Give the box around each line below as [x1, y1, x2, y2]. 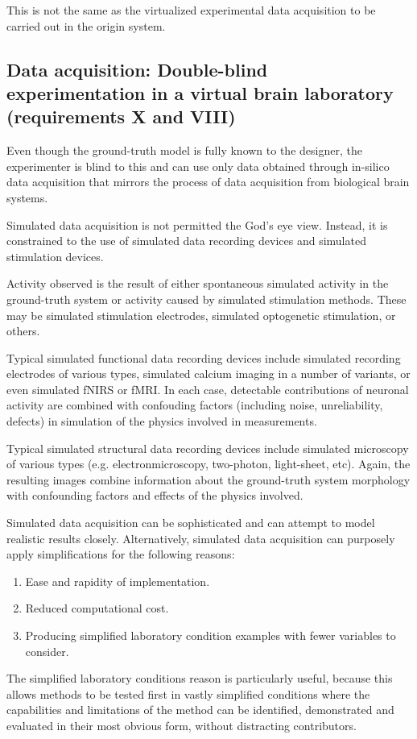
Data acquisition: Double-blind [6, 56, 268, 81]
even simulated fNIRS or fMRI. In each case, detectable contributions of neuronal [6, 380, 409, 397]
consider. [25, 642, 69, 659]
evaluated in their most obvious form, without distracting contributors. [6, 716, 357, 733]
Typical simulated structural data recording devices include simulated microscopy [6, 439, 409, 456]
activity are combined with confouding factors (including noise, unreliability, [6, 396, 383, 413]
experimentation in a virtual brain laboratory [6, 80, 394, 105]
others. [6, 322, 40, 339]
